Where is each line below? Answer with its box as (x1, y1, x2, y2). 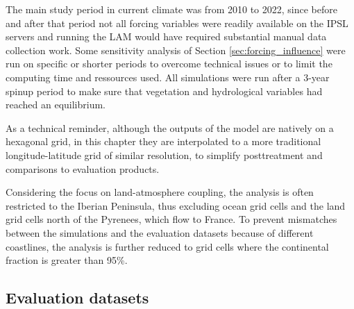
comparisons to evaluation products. (6, 161, 160, 176)
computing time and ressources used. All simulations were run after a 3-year (6, 69, 330, 84)
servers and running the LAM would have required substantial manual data (6, 29, 327, 44)
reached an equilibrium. (6, 97, 106, 112)
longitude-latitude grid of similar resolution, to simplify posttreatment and (6, 147, 323, 162)
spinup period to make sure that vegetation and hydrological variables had (6, 83, 323, 98)
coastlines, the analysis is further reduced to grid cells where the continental (6, 239, 329, 253)
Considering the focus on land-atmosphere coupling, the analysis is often (6, 185, 314, 199)
